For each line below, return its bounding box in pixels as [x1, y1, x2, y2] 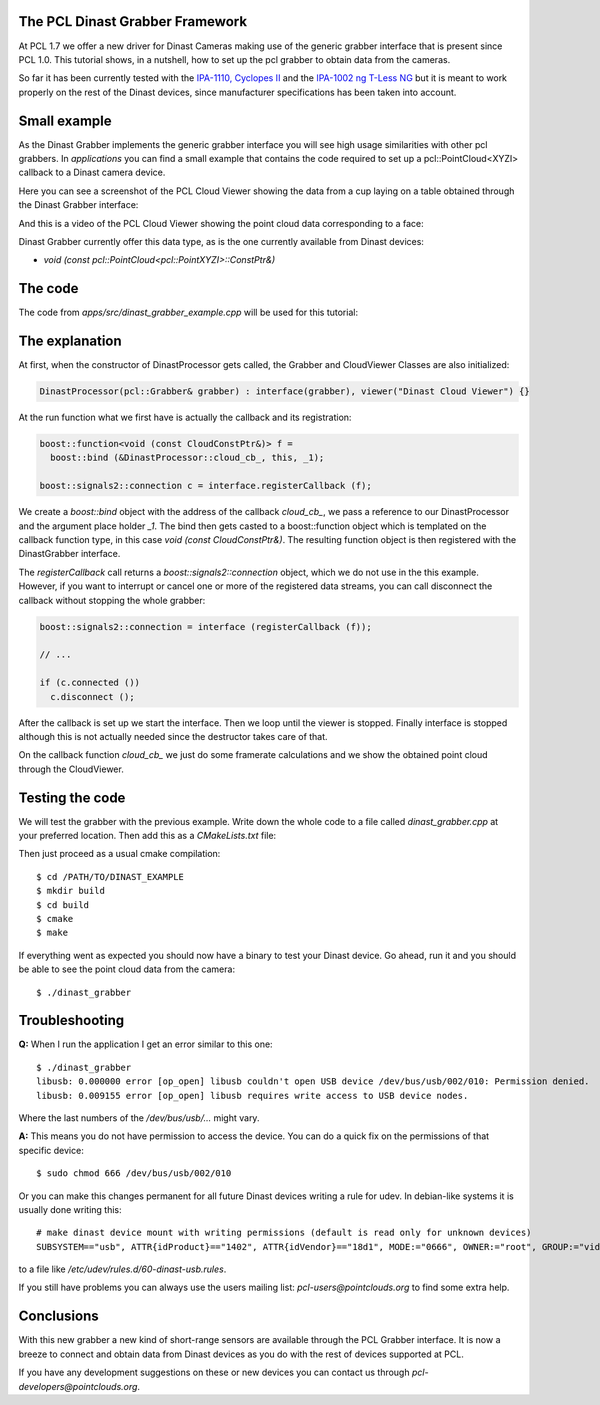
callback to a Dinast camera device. [18, 166, 166, 179]
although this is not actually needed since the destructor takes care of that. [18, 730, 329, 742]
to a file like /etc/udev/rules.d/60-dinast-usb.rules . [18, 1263, 227, 1275]
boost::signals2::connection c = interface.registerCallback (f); [39, 480, 372, 492]
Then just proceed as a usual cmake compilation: [18, 848, 221, 860]
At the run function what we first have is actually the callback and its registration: [18, 411, 352, 424]
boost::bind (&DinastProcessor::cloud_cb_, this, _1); [50, 452, 325, 464]
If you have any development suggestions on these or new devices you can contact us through [18, 1366, 410, 1379]
